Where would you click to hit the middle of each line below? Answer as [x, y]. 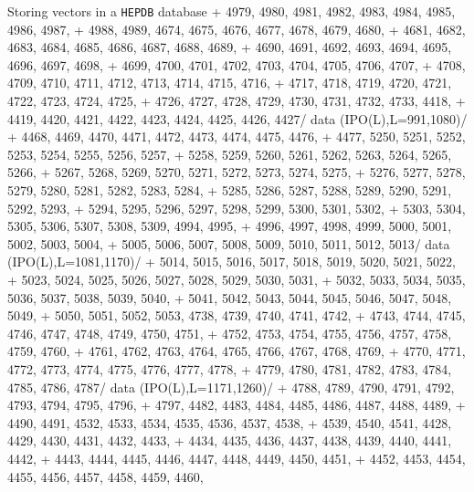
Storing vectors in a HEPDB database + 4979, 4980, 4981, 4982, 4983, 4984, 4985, [232, 11]
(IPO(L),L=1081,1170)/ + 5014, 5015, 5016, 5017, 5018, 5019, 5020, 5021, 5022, [232, 262]
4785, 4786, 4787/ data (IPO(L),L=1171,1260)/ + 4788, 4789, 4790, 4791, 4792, [231, 387]
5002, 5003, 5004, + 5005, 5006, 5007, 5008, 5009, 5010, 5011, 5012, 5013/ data [229, 243]
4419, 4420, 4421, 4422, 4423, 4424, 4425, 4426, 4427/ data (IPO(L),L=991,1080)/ [237, 118]
